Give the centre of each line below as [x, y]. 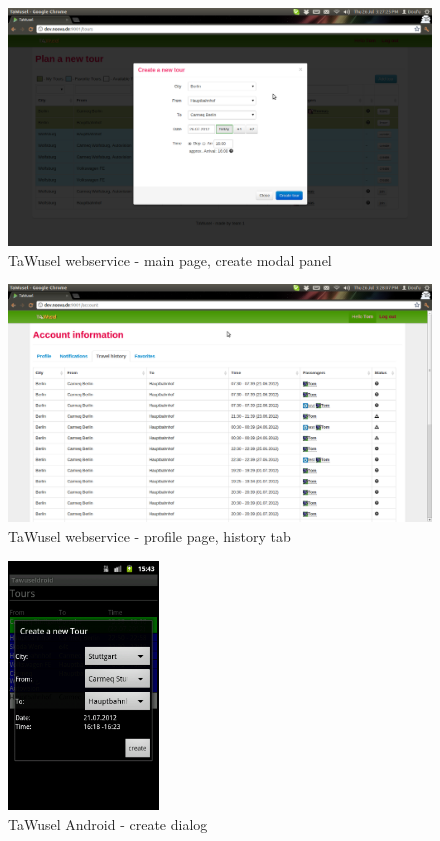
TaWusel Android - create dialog [108, 823]
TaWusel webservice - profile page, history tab [149, 535]
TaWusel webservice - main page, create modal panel [170, 259]
